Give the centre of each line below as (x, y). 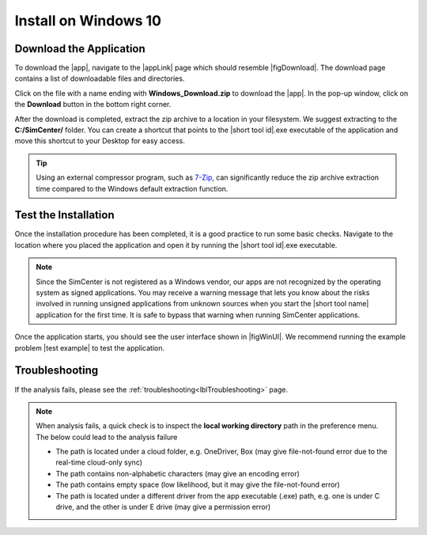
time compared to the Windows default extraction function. (132, 188)
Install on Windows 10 (88, 21)
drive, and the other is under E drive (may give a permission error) (163, 507)
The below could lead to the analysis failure (107, 437)
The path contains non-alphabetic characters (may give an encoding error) (178, 473)
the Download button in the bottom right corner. (93, 104)
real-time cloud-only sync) (99, 462)
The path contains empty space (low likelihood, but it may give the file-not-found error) (198, 485)
